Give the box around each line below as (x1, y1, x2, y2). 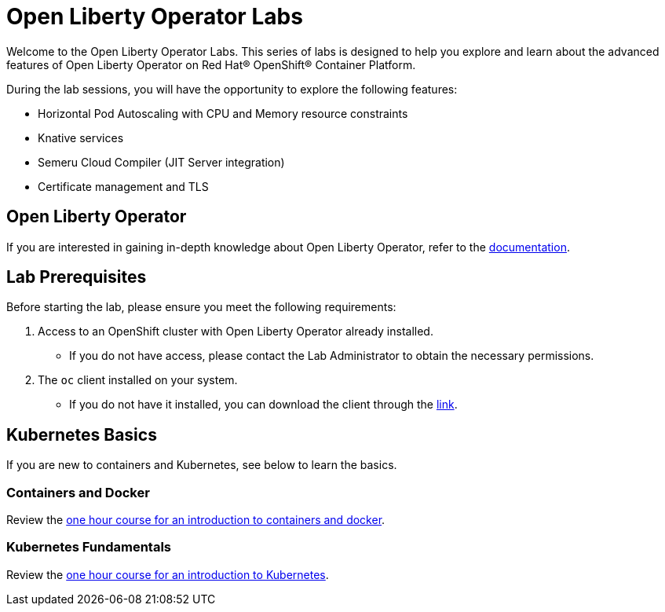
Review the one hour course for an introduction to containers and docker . (6, 513, 385, 527)
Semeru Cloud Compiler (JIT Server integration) (38, 155, 285, 169)
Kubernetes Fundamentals (6, 539, 172, 555)
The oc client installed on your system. (38, 373, 238, 387)
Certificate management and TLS (38, 179, 209, 193)
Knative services (38, 130, 124, 145)
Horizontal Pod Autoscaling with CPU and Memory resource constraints (38, 106, 408, 120)
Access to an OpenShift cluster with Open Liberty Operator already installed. (38, 324, 433, 339)
